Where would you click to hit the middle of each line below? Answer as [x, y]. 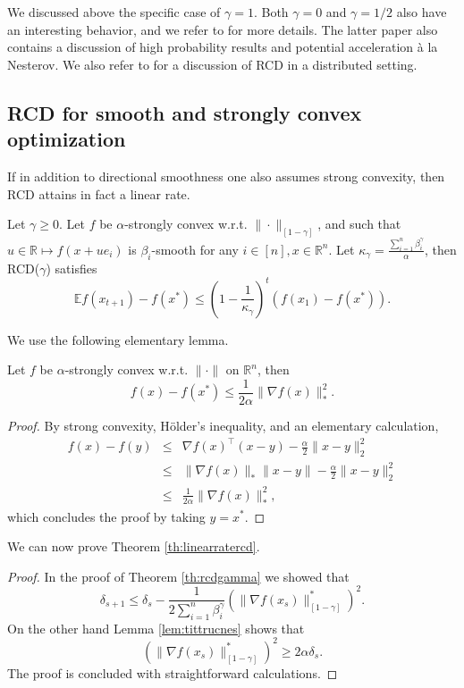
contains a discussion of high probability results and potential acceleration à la [223, 47]
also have [422, 12]
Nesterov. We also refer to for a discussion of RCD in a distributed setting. [212, 64]
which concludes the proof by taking [106, 516]
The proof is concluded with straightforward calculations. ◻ [173, 672]
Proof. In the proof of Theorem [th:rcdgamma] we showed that [178, 576]
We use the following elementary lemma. [118, 339]
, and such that [359, 224]
